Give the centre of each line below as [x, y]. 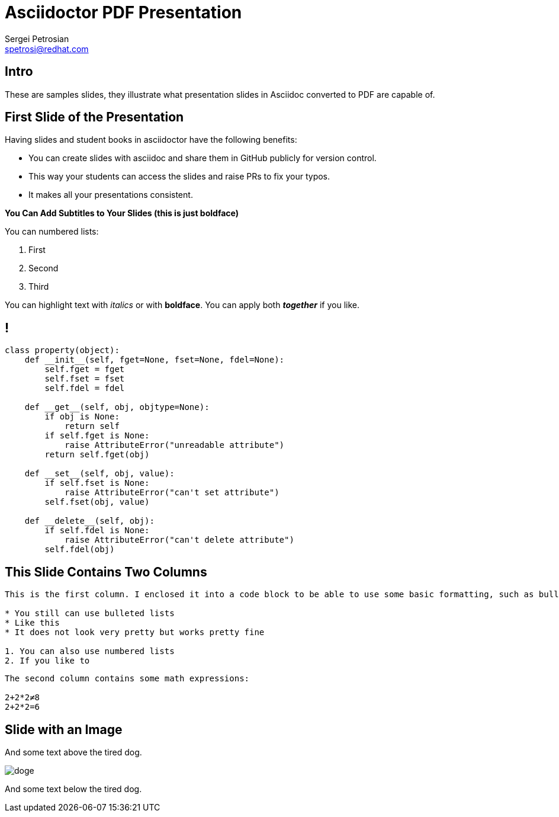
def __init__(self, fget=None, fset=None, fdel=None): [155, 360]
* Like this [32, 623]
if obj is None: [82, 417]
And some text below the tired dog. [73, 789]
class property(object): [62, 350]
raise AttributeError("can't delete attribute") [179, 540]
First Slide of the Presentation [94, 117]
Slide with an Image [64, 729]
